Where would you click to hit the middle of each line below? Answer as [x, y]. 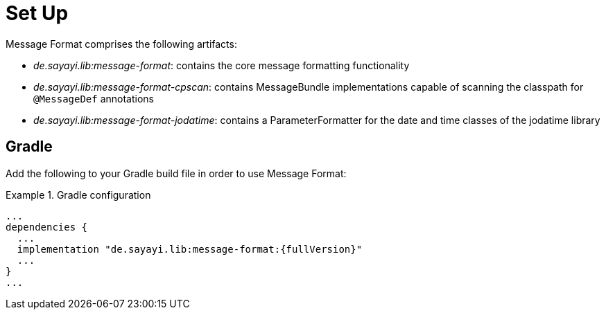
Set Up [37, 13]
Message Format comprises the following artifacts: [121, 44]
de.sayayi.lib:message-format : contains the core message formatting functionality [222, 65]
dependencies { [47, 227]
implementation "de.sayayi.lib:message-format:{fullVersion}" [190, 249]
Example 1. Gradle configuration [78, 195]
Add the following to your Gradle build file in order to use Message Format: [176, 173]
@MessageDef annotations [94, 98]
